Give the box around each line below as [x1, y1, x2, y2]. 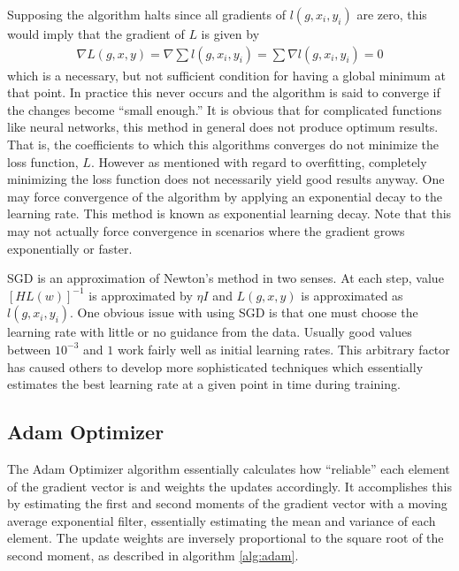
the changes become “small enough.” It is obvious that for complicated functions [7, 100, 442, 118]
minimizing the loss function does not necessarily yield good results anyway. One [7, 170, 445, 188]
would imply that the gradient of [7, 25, 185, 42]
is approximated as [301, 285, 403, 304]
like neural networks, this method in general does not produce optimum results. [7, 118, 439, 136]
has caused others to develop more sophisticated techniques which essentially [7, 357, 424, 376]
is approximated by [88, 285, 193, 304]
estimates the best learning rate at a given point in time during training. [7, 375, 401, 393]
